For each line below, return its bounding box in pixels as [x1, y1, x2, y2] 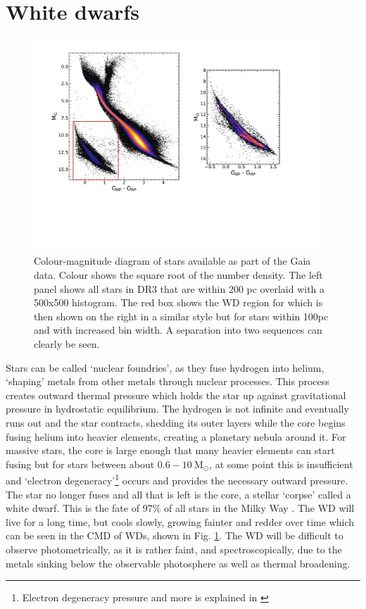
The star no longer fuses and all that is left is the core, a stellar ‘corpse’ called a [6, 486, 351, 501]
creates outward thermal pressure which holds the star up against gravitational [6, 387, 346, 402]
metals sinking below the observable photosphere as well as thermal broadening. [6, 555, 351, 570]
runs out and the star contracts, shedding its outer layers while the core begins [6, 415, 346, 429]
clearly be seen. [34, 336, 100, 351]
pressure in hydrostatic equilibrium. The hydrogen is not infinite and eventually [6, 401, 349, 416]
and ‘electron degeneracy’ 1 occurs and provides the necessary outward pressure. [6, 471, 348, 487]
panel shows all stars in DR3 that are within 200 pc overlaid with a [34, 281, 325, 296]
